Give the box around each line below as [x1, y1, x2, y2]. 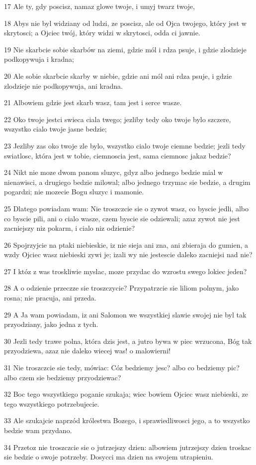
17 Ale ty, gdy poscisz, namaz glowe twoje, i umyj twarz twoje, [4, 1, 195, 11]
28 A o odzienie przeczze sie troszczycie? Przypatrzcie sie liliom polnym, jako [4, 283, 239, 293]
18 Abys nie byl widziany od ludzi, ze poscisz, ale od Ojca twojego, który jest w [4, 17, 247, 28]
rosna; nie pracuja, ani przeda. [4, 293, 96, 303]
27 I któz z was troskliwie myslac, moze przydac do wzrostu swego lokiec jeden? [4, 266, 247, 276]
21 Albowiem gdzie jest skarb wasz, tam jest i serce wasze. [4, 97, 182, 108]
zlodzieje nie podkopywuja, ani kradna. [4, 80, 123, 91]
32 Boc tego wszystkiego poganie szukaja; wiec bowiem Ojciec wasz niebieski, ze [4, 389, 248, 399]
